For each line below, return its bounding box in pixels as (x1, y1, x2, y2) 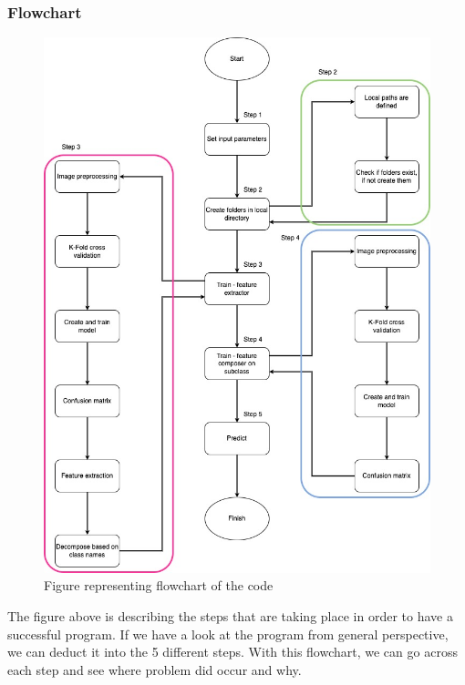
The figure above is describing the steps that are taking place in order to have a (7, 607, 453, 626)
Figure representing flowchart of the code (44, 576, 274, 595)
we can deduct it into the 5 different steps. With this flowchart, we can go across (7, 642, 458, 661)
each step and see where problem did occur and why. (7, 659, 302, 679)
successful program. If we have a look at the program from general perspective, (7, 624, 449, 643)
